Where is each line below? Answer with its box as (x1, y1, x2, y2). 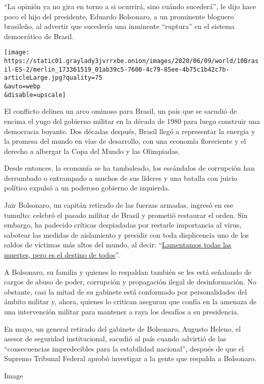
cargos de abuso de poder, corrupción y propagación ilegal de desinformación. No (4, 276, 256, 287)
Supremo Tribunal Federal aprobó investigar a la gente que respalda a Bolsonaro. (4, 353, 257, 364)
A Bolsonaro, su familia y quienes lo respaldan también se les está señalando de (4, 266, 251, 277)
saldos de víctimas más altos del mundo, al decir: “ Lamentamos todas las (4, 239, 232, 250)
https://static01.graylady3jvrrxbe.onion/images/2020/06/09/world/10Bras (4, 57, 259, 65)
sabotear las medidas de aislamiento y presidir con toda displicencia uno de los (4, 229, 249, 240)
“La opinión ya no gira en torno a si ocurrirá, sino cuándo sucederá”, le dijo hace (4, 1, 256, 11)
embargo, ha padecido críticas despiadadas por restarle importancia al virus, (4, 219, 242, 230)
